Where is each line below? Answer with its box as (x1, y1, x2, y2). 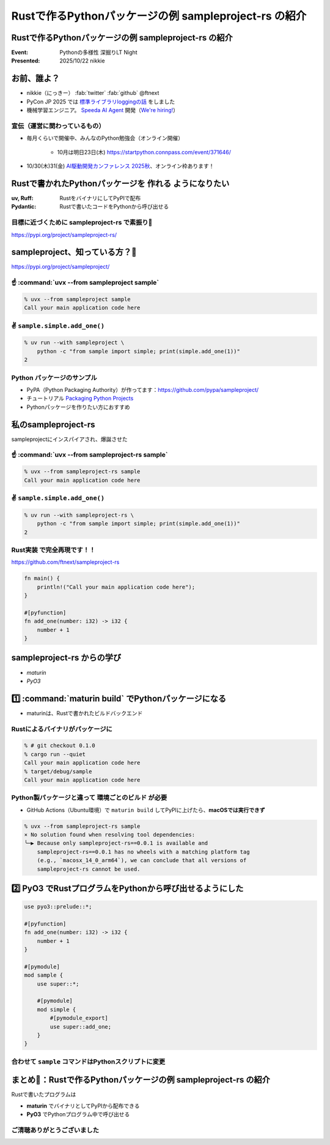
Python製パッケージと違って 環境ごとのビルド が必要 (11, 794, 167, 802)
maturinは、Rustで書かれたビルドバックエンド (26, 709, 143, 716)
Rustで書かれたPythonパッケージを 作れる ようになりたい (11, 178, 230, 189)
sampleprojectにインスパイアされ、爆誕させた (11, 435, 128, 443)
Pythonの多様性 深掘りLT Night (59, 49, 137, 56)
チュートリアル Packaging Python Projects (26, 395, 134, 402)
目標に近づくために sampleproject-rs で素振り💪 (11, 218, 153, 227)
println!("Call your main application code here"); (37, 584, 196, 590)
